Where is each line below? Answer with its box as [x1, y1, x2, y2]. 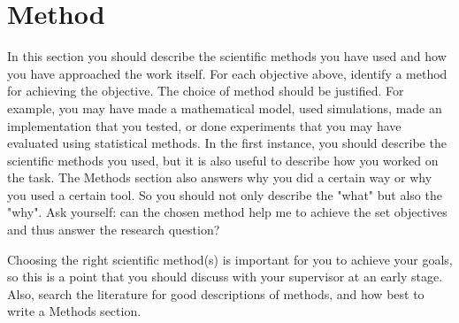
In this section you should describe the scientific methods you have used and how [7, 47, 447, 65]
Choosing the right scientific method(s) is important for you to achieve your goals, [7, 250, 453, 268]
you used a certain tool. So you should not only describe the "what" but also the [7, 185, 442, 204]
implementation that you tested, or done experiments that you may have [7, 116, 402, 135]
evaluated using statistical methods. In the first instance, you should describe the [7, 134, 447, 152]
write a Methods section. [7, 302, 142, 320]
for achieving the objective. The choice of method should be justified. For [7, 81, 404, 100]
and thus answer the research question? [7, 220, 220, 239]
